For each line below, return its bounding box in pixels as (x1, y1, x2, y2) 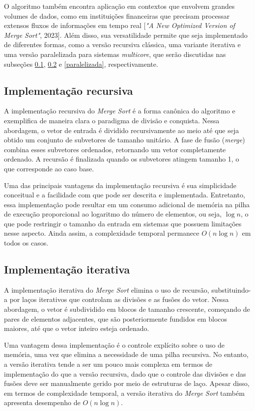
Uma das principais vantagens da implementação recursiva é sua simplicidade (4, 180, 237, 190)
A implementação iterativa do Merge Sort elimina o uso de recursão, (4, 284, 209, 295)
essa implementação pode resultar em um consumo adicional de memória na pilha (4, 199, 250, 209)
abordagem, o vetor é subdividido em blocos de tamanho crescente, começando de (4, 304, 250, 314)
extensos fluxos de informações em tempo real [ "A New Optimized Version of (4, 20, 235, 30)
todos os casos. (4, 238, 49, 248)
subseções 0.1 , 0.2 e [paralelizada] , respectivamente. (4, 58, 158, 69)
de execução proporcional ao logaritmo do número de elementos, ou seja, (4, 209, 222, 219)
